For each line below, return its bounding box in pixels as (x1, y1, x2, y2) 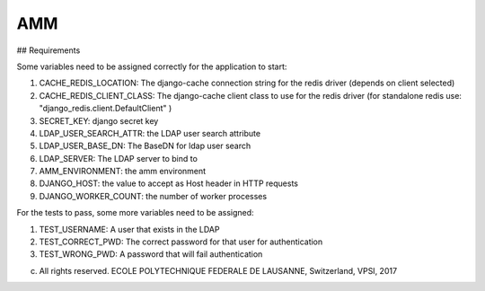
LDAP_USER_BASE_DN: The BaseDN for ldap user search (39, 140, 251, 152)
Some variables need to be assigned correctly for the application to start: (16, 61, 287, 72)
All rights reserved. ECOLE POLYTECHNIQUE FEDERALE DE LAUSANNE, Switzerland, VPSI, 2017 (39, 265, 398, 276)
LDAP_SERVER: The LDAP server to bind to (39, 153, 198, 163)
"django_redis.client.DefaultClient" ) (39, 103, 172, 114)
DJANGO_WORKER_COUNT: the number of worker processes (39, 190, 268, 201)
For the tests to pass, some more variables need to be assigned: (16, 207, 255, 218)
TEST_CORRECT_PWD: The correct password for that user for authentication (39, 236, 323, 247)
